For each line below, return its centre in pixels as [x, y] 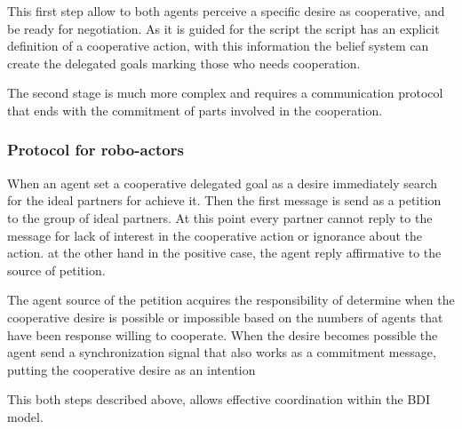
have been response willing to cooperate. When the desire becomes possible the [223, 334]
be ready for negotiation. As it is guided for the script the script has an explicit [223, 28]
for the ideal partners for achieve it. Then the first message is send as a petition [224, 200]
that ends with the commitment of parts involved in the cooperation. [195, 110]
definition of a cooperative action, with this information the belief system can [218, 46]
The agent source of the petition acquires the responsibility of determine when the [231, 300]
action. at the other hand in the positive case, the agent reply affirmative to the [224, 253]
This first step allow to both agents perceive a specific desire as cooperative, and [226, 11]
